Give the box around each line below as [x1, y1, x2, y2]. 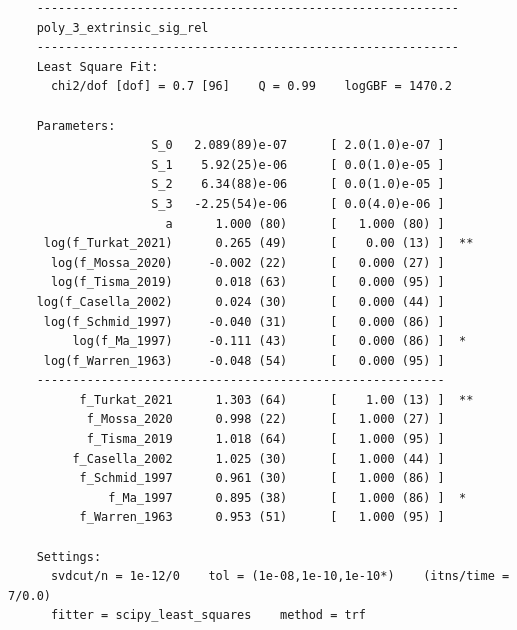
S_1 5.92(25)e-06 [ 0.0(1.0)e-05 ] [151, 157, 445, 172]
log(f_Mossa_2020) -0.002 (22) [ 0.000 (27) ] [50, 255, 445, 270]
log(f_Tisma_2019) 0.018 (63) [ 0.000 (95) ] [50, 275, 445, 290]
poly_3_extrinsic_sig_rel [36, 20, 209, 35]
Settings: [36, 549, 102, 564]
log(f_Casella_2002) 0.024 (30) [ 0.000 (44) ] [36, 294, 445, 309]
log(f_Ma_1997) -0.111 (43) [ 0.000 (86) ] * [72, 334, 467, 349]
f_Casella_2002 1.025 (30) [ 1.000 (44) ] [72, 451, 445, 466]
